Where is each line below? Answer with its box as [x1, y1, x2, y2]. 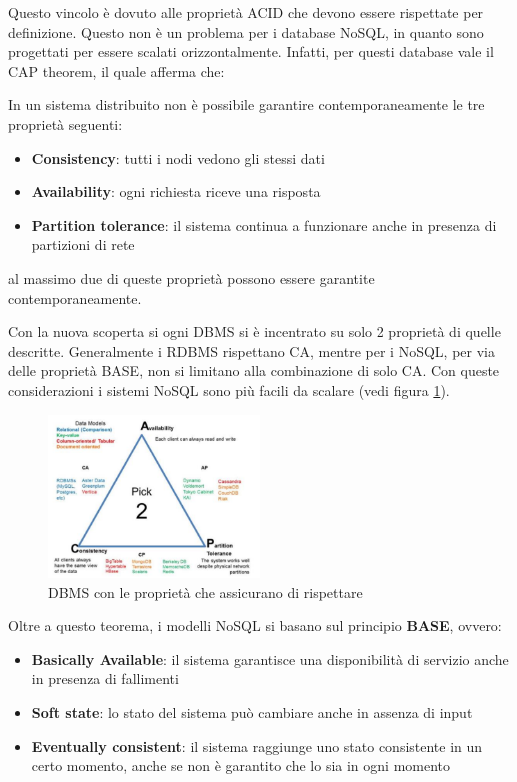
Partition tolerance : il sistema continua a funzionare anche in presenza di [31, 214, 497, 235]
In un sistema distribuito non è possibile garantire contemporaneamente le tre [8, 94, 485, 115]
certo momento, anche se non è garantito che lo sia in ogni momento [31, 755, 451, 776]
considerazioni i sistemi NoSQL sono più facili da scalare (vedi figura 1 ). [8, 379, 450, 400]
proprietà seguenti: [8, 113, 123, 134]
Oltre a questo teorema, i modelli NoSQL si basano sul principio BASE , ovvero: [8, 615, 502, 636]
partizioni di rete [31, 234, 135, 255]
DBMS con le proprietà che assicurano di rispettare [48, 581, 363, 602]
